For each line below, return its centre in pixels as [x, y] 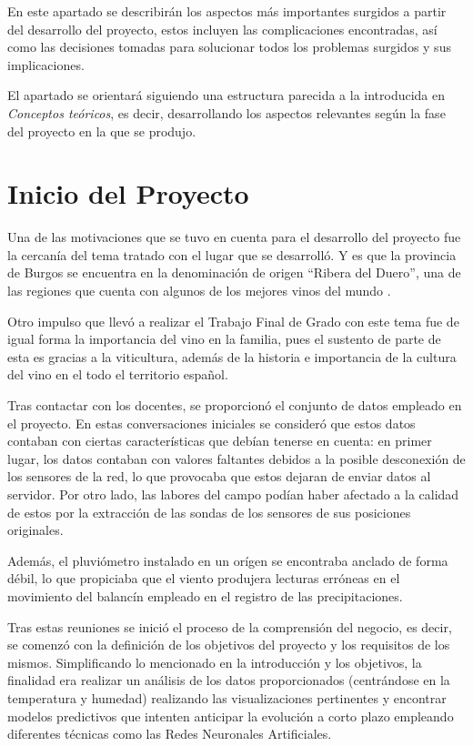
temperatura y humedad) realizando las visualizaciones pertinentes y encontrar [227, 697]
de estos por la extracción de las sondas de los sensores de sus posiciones [209, 512]
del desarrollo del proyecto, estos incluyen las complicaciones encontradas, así [222, 29]
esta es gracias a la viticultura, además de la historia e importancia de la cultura [232, 356]
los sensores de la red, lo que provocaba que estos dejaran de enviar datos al [219, 476]
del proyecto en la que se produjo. [102, 131]
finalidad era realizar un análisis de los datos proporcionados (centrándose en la [229, 680]
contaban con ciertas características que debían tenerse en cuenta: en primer [220, 441]
